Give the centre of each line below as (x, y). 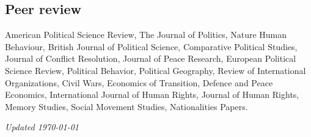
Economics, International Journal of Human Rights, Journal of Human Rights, (152, 94)
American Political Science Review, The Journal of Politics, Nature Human (146, 35)
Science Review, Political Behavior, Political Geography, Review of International (155, 70)
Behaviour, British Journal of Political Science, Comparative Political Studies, (151, 46)
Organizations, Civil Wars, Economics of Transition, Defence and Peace (139, 82)
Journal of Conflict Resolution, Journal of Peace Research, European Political (151, 58)
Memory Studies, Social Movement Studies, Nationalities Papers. (126, 106)
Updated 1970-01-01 (42, 127)
